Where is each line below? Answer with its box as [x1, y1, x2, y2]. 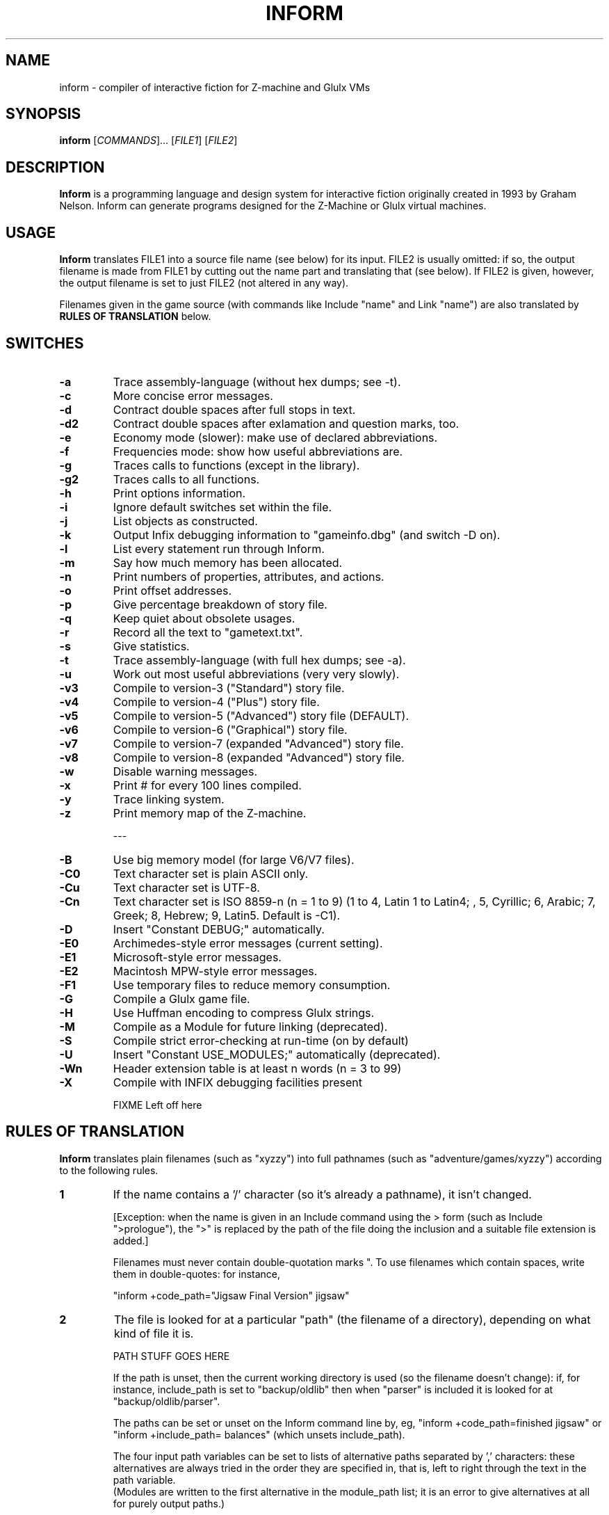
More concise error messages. [113, 388, 273, 403]
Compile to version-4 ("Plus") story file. [113, 694, 320, 709]
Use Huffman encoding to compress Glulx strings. [113, 1005, 375, 1020]
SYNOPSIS [6, 105, 81, 123]
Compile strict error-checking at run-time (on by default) [113, 1033, 409, 1048]
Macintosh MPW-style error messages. [113, 963, 318, 978]
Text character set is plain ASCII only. [113, 866, 309, 881]
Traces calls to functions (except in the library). [113, 458, 360, 472]
